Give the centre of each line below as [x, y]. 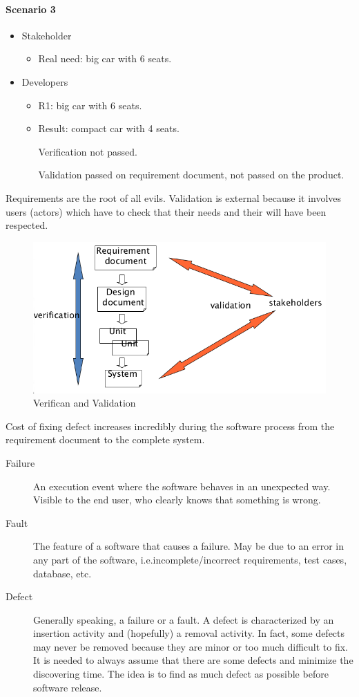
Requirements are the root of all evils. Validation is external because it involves [174, 197]
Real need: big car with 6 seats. [105, 58]
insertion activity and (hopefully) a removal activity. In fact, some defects [189, 633]
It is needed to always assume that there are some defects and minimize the [193, 660]
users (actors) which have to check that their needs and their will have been [166, 211]
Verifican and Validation [85, 403]
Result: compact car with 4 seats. [109, 128]
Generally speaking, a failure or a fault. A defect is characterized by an [184, 619]
